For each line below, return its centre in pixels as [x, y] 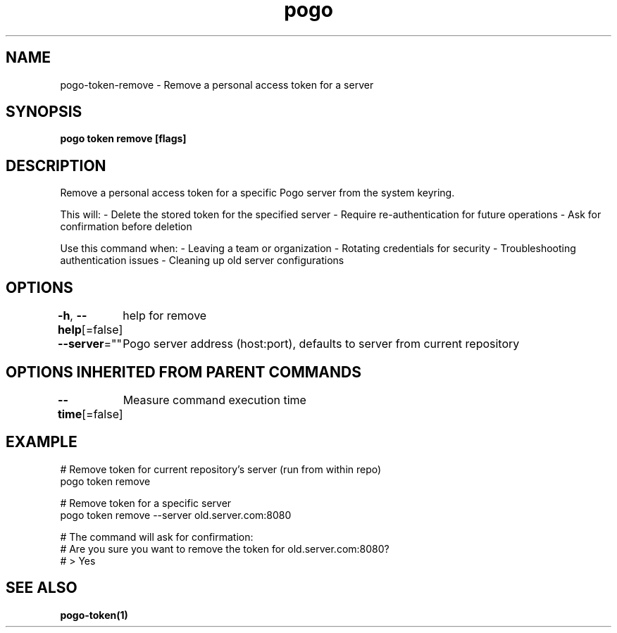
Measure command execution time [214, 400]
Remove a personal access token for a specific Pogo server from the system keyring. [257, 193]
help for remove [165, 316]
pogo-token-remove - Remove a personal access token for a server [217, 84]
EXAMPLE [42, 442]
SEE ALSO [42, 588]
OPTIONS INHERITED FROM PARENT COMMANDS [183, 372]
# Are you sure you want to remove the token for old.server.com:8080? [225, 549]
